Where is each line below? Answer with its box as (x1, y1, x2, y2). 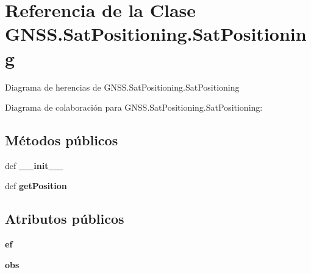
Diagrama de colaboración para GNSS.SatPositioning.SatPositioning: (5, 101, 263, 114)
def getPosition (5, 179, 67, 192)
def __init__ (5, 159, 63, 171)
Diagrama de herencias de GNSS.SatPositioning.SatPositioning (5, 80, 240, 93)
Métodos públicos (5, 131, 118, 150)
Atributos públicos (5, 209, 124, 228)
